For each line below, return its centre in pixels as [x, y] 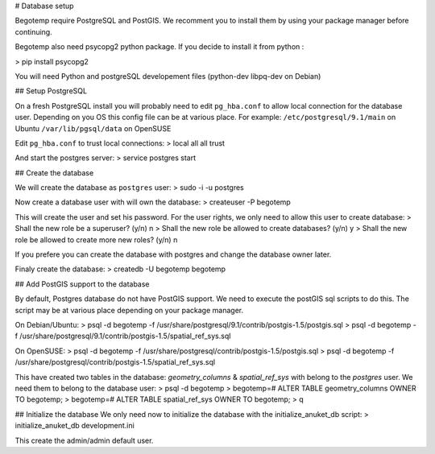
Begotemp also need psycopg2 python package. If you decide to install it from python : [159, 47]
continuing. [33, 31]
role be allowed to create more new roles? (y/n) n [96, 239]
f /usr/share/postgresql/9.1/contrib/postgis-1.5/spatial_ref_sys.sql [123, 336]
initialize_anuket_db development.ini [75, 426]
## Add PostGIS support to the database [82, 284]
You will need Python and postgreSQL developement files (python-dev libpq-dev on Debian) [168, 76]
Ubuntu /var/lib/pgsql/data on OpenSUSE [93, 128]
